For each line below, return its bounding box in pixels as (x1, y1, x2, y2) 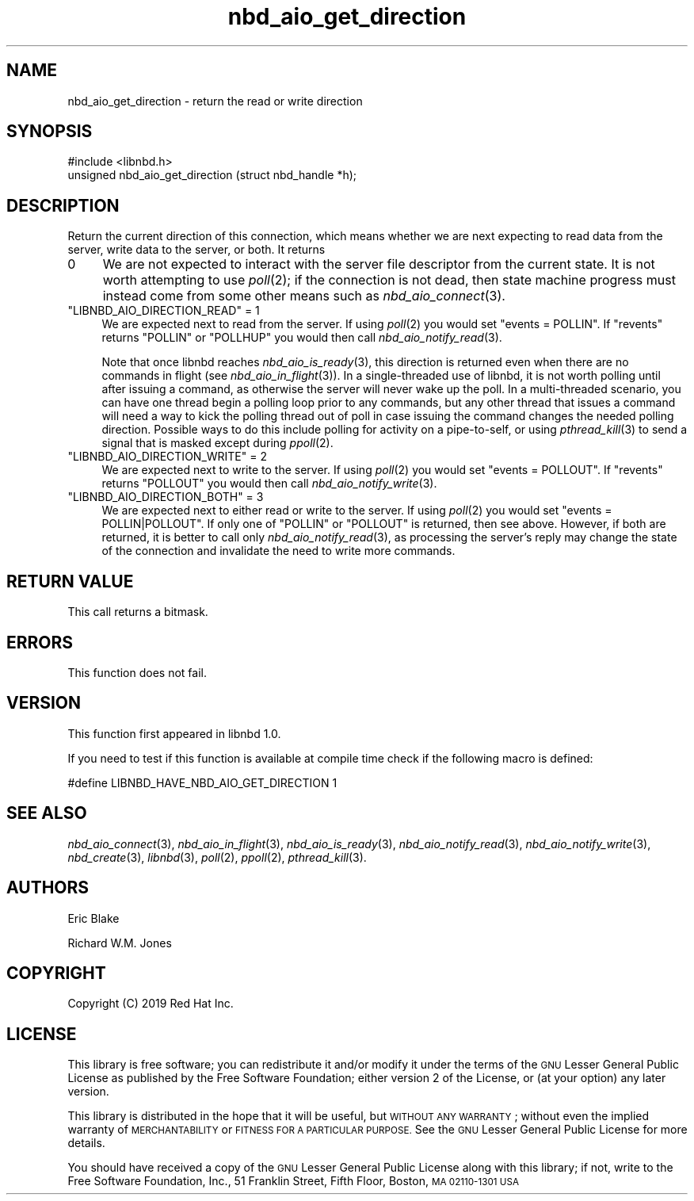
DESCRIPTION (6, 195, 120, 216)
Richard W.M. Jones (67, 935, 172, 950)
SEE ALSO (6, 803, 87, 824)
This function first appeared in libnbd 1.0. (67, 726, 281, 740)
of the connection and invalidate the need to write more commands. (101, 544, 456, 558)
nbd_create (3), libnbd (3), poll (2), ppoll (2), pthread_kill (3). (67, 850, 367, 864)
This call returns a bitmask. (67, 605, 208, 619)
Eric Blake (67, 911, 120, 925)
